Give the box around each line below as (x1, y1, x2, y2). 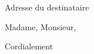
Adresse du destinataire (5, 1, 89, 13)
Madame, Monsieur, (5, 20, 76, 33)
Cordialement (5, 40, 53, 52)
